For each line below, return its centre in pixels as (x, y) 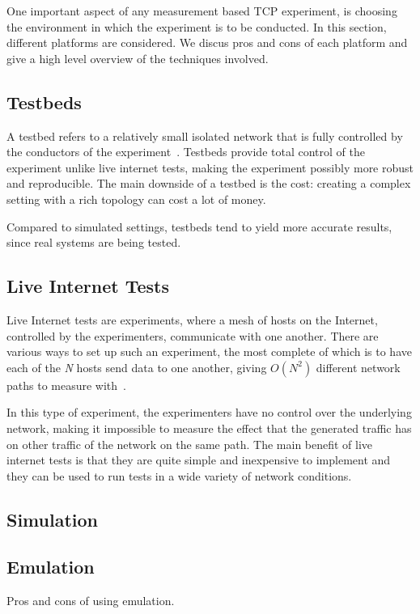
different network (358, 367)
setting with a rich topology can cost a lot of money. (136, 199)
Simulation (53, 519)
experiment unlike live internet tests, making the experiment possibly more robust (210, 167)
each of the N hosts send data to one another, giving (137, 367)
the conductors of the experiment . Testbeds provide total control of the (186, 152)
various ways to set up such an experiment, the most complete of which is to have (209, 351)
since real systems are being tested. (94, 242)
